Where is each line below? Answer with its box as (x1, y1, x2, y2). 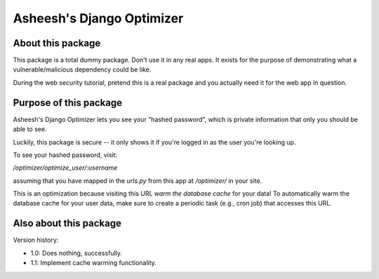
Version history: (13, 236, 59, 245)
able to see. (13, 125, 47, 133)
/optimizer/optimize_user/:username (13, 163, 118, 172)
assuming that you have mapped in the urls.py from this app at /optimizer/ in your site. (13, 176, 262, 185)
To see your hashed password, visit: (13, 151, 118, 159)
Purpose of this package (13, 97, 123, 109)
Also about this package (13, 217, 122, 229)
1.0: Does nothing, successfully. (30, 249, 123, 257)
